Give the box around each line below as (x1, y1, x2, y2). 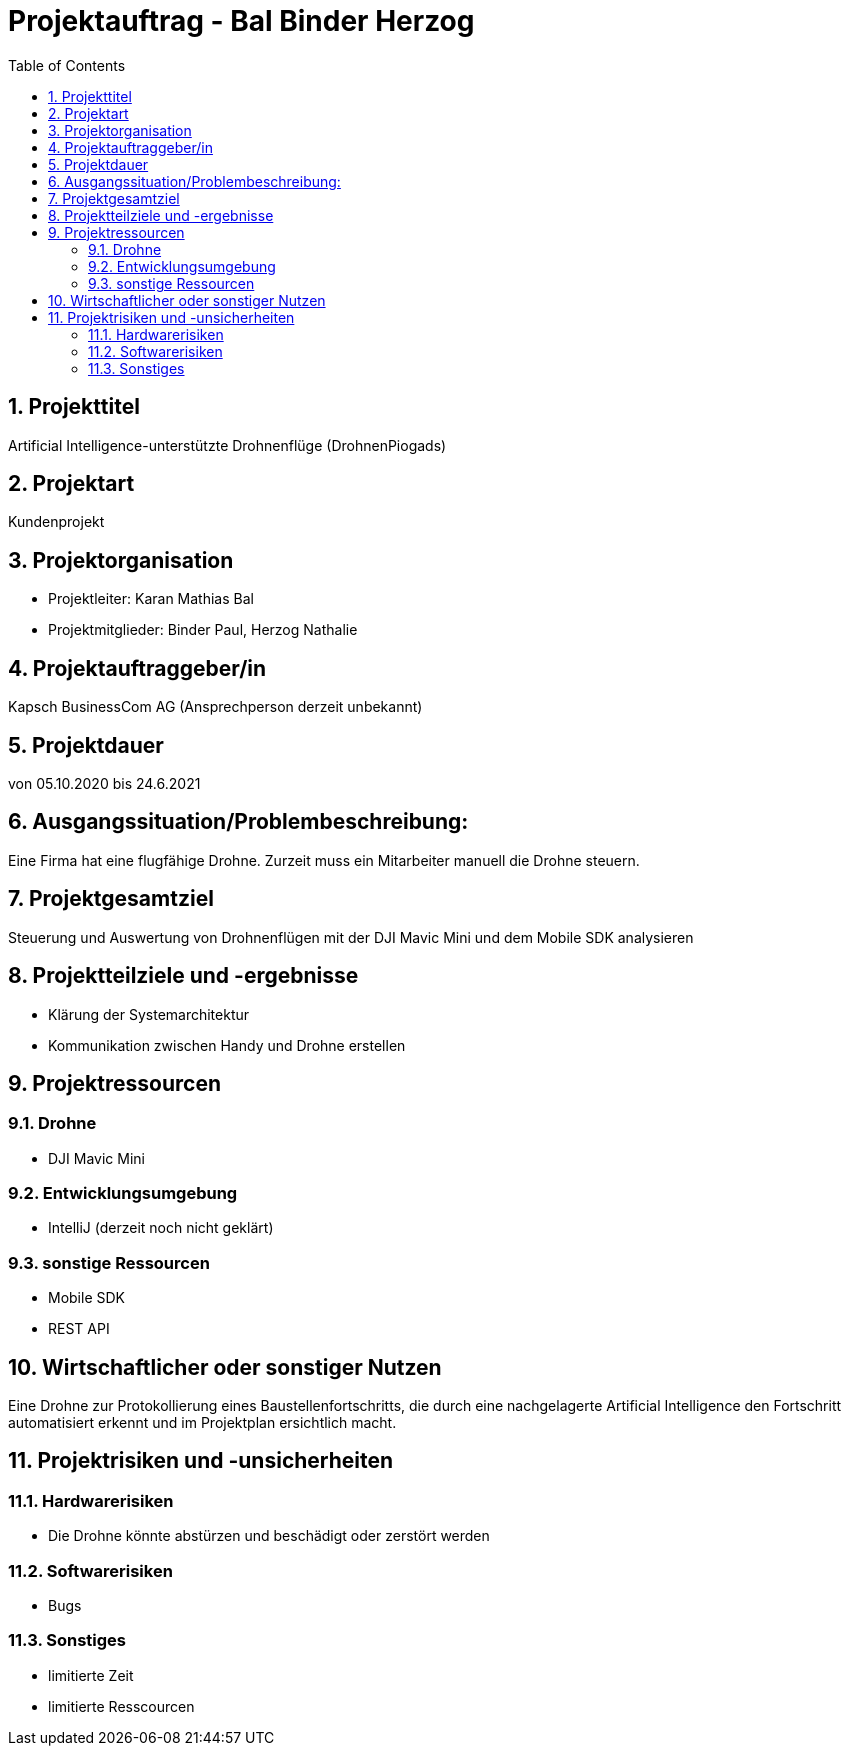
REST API (48, 1320, 110, 1338)
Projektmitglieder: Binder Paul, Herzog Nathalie (48, 621, 358, 639)
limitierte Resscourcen (48, 1697, 195, 1715)
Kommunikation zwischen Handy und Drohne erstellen (48, 1036, 406, 1054)
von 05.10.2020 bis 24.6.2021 (8, 774, 201, 792)
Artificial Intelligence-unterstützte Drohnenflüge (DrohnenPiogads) (8, 436, 447, 454)
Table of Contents (8, 56, 126, 74)
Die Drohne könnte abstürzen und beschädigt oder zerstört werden (48, 1527, 490, 1545)
